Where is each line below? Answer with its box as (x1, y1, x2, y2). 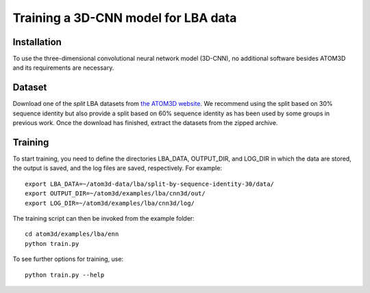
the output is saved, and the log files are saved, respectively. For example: (12, 164, 223, 172)
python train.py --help (25, 270, 105, 279)
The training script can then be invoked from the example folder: (12, 214, 195, 222)
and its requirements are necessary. (12, 64, 114, 72)
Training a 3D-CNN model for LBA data (12, 10, 237, 25)
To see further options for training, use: (12, 255, 123, 263)
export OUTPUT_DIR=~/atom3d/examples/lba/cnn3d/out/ (25, 190, 206, 197)
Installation (12, 36, 62, 48)
